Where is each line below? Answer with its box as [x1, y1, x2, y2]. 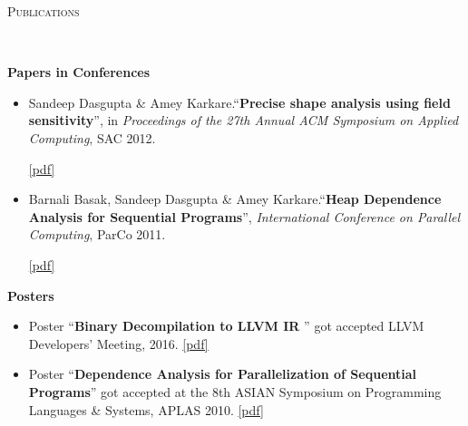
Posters [7, 286, 54, 305]
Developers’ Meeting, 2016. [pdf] [28, 334, 209, 353]
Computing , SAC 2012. [28, 128, 156, 147]
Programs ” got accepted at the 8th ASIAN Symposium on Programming [28, 382, 442, 401]
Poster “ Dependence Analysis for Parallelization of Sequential [28, 364, 417, 383]
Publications [7, 2, 80, 20]
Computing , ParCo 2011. [28, 225, 166, 244]
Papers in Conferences [7, 63, 151, 82]
